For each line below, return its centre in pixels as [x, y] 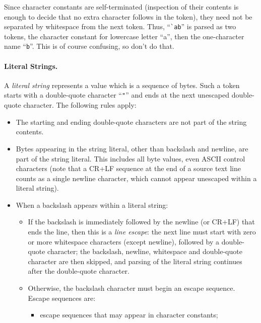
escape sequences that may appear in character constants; [129, 315]
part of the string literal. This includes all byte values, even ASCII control [130, 158]
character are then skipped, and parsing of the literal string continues [135, 261]
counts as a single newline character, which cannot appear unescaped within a [136, 178]
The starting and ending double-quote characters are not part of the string [131, 122]
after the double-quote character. [79, 271]
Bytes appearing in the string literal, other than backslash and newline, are [132, 148]
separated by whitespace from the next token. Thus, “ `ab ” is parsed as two [120, 26]
